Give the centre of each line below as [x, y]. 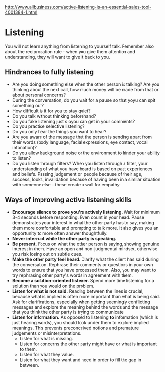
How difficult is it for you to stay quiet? [51, 111]
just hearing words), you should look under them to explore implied [81, 322]
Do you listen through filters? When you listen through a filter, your [80, 163]
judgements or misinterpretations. [47, 333]
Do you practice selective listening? [48, 126]
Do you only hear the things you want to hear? [59, 131]
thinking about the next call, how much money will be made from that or [85, 89]
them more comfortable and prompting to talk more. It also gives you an [85, 228]
